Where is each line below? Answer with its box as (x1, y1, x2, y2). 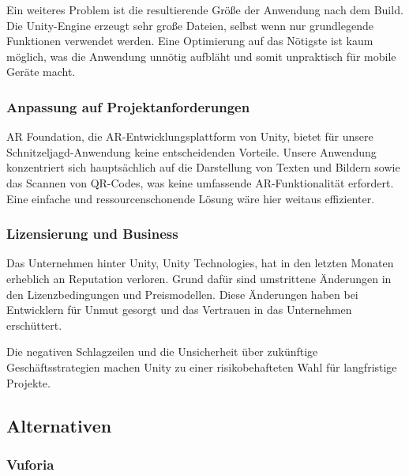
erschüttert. (6, 316, 62, 333)
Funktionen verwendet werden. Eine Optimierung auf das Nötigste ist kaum (6, 32, 373, 49)
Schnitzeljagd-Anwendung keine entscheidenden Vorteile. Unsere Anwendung (6, 143, 377, 160)
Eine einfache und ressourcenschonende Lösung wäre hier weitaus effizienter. (6, 190, 375, 206)
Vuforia (6, 454, 54, 474)
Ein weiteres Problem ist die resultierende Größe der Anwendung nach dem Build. (6, 2, 403, 17)
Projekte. (6, 374, 51, 391)
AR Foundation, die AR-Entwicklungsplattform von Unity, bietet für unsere (6, 128, 373, 145)
